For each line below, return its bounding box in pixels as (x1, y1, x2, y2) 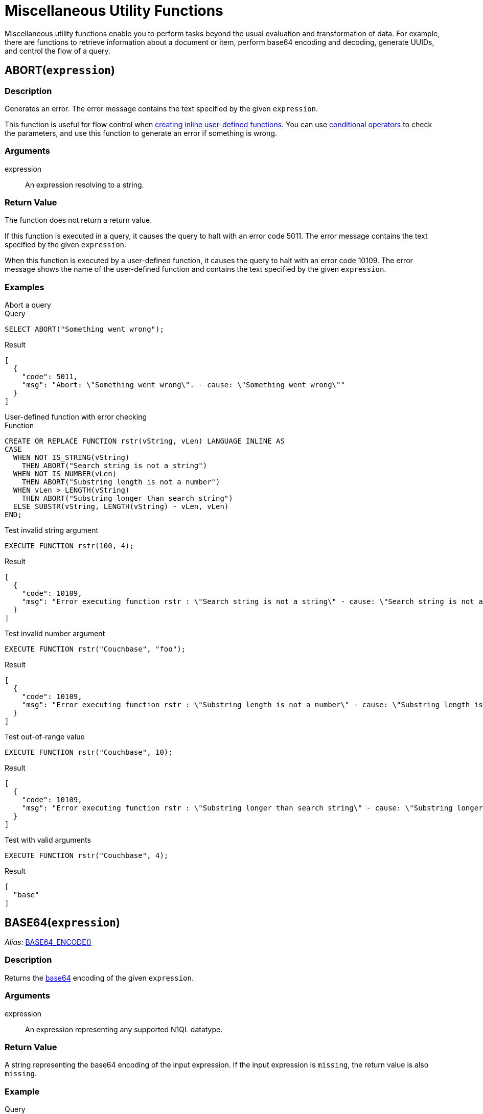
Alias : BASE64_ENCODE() (5, 938, 91, 947)
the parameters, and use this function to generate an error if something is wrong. (5, 128, 277, 137)
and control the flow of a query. (5, 46, 110, 55)
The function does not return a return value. (5, 216, 152, 225)
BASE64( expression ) (5, 916, 120, 929)
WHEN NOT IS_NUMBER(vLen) (13, 470, 117, 478)
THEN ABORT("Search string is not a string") (21, 461, 208, 470)
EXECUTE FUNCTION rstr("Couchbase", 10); (5, 748, 173, 757)
